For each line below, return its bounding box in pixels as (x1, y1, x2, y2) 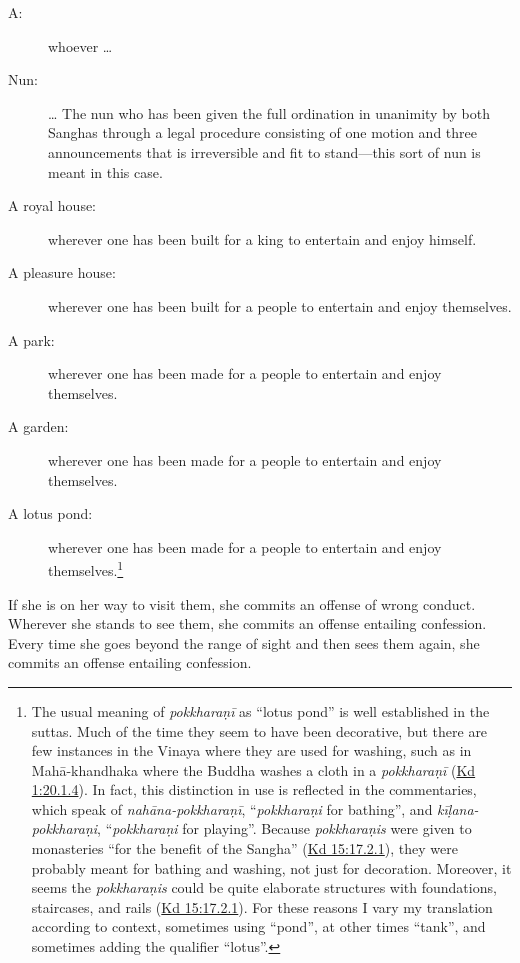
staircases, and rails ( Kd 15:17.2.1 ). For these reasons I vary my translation (31, 896, 493, 917)
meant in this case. (48, 161, 163, 182)
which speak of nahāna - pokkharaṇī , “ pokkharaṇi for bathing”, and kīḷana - (31, 798, 479, 819)
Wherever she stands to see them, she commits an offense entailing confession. (8, 613, 487, 634)
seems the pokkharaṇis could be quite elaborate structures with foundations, (31, 877, 497, 898)
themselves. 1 (48, 557, 124, 580)
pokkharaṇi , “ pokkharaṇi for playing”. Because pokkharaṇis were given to (31, 818, 472, 839)
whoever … (48, 35, 113, 56)
